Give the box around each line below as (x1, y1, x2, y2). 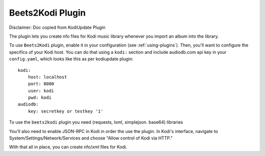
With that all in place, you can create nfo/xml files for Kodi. (9, 144, 128, 150)
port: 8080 (27, 81, 54, 87)
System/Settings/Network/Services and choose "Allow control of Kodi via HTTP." (9, 135, 173, 141)
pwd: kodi (27, 95, 52, 100)
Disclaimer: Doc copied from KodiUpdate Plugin (9, 24, 106, 30)
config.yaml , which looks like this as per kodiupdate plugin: (9, 56, 133, 62)
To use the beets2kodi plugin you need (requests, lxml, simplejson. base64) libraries (9, 119, 184, 125)
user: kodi (27, 88, 54, 93)
